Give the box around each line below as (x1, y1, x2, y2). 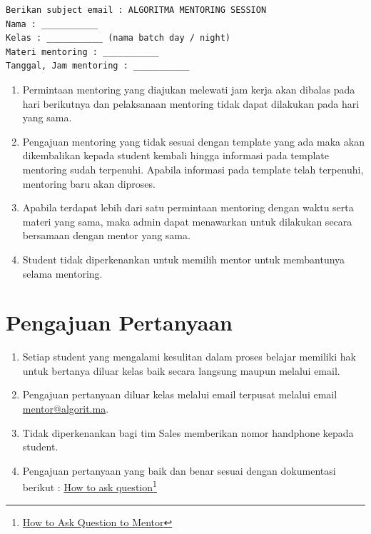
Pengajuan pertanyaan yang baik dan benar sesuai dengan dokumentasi (22, 463, 336, 478)
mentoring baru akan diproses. (22, 176, 156, 191)
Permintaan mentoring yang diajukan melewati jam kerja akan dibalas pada (22, 81, 355, 96)
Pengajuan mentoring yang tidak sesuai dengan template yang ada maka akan (22, 133, 365, 148)
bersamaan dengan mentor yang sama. (22, 228, 190, 243)
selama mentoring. (22, 266, 103, 281)
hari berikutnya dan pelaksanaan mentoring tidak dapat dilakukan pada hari (22, 96, 360, 111)
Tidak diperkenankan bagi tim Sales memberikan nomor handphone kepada (22, 425, 354, 440)
